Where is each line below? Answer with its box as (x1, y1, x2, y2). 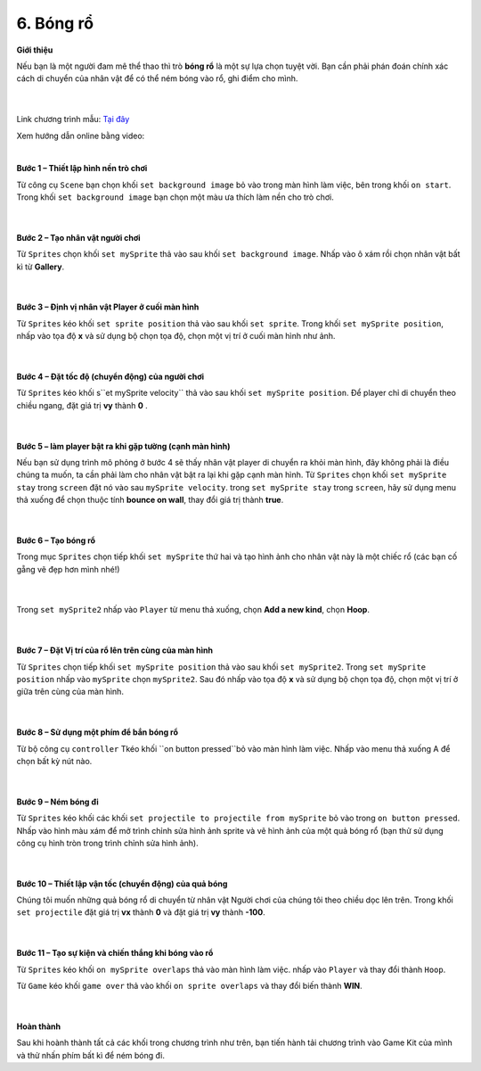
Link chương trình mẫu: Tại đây (16, 114, 130, 125)
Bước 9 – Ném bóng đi (16, 796, 100, 807)
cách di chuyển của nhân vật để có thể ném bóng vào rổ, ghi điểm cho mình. (16, 73, 298, 84)
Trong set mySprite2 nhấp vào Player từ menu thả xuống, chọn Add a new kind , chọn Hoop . (16, 605, 370, 615)
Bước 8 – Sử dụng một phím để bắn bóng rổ (16, 727, 178, 737)
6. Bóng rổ (16, 13, 94, 33)
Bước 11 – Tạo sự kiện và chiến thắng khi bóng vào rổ (16, 948, 214, 959)
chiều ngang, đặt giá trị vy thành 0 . (16, 400, 149, 410)
